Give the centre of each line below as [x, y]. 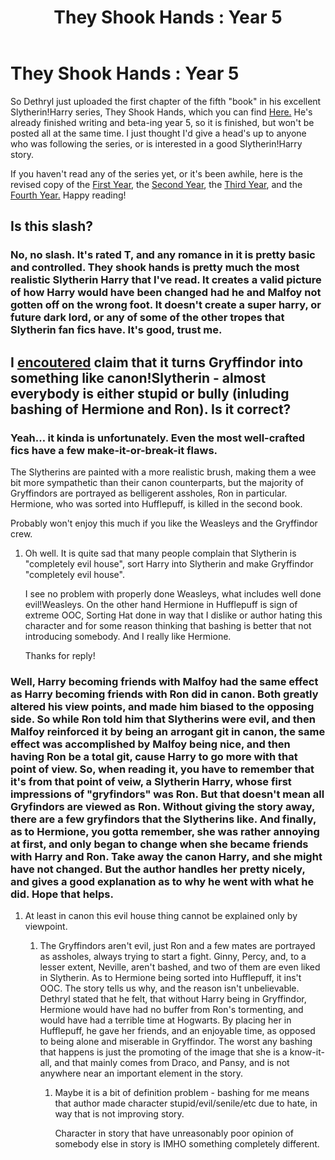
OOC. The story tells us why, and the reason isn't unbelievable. [169, 988]
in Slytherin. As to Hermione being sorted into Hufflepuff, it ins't [170, 978]
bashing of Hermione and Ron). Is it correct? [151, 409]
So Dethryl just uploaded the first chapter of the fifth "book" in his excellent [166, 101]
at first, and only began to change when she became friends [159, 844]
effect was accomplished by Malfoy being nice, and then [150, 744]
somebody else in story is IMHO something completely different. [187, 1144]
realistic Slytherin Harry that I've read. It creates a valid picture [166, 280]
